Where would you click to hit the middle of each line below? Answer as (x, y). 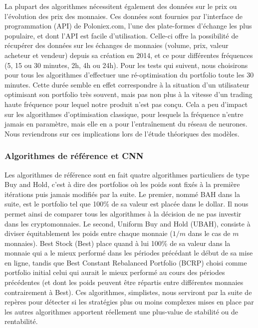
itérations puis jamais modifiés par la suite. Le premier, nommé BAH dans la (122, 194)
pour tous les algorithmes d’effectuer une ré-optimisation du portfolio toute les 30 (129, 75)
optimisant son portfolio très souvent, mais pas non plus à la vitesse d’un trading (129, 94)
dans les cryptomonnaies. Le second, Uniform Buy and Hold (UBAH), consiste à (128, 223)
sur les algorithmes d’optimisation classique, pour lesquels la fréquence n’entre (124, 114)
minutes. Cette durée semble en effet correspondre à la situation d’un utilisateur (127, 84)
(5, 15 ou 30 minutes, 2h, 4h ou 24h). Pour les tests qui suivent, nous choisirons (126, 65)
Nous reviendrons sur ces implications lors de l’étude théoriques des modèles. (122, 133)
